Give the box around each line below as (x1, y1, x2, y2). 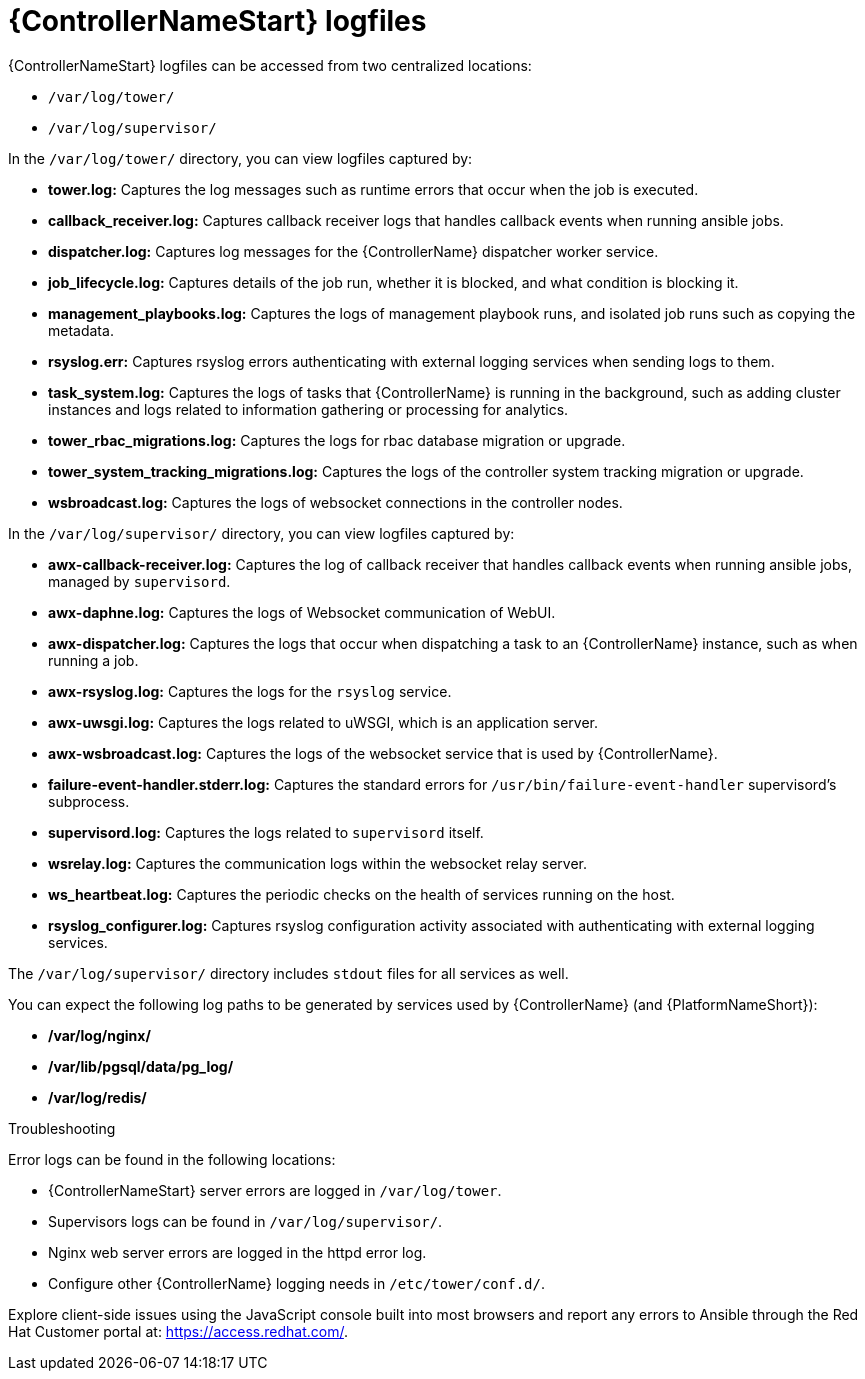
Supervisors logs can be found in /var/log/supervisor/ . (48, 1212, 443, 1230)
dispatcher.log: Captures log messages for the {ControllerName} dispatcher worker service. (48, 242, 659, 260)
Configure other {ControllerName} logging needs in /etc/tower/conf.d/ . (48, 1274, 545, 1292)
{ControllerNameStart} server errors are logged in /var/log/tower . (48, 1181, 502, 1199)
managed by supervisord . (48, 572, 231, 590)
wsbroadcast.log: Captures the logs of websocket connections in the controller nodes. (48, 493, 623, 511)
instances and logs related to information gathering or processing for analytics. (48, 400, 569, 418)
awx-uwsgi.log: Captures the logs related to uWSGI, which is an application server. (48, 713, 598, 731)
